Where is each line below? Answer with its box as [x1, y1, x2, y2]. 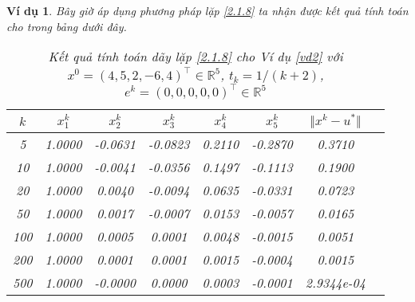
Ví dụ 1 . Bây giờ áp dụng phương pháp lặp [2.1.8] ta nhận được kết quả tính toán [6, 2, 409, 18]
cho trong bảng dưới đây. [6, 18, 127, 34]
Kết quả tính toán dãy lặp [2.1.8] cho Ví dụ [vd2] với [48, 47, 343, 66]
